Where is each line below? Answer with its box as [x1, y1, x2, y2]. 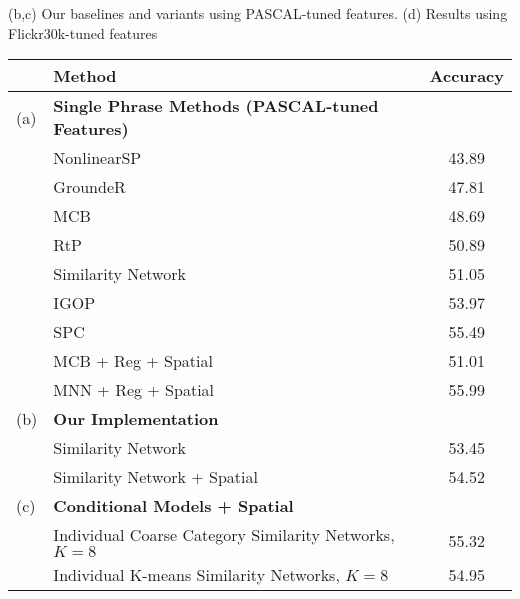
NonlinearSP [53, 146, 142, 170]
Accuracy [429, 64, 504, 88]
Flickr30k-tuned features [8, 22, 158, 43]
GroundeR [53, 175, 126, 199]
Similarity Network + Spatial [53, 465, 258, 489]
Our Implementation [53, 407, 219, 431]
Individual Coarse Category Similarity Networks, [53, 523, 395, 547]
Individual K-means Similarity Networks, [53, 563, 340, 587]
